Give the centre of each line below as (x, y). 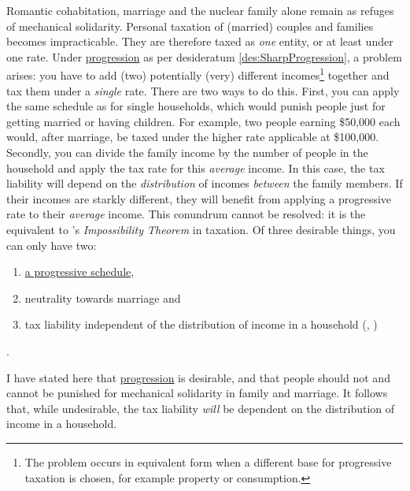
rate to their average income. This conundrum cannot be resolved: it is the (186, 214)
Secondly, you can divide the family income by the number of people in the (187, 152)
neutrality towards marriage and (103, 298)
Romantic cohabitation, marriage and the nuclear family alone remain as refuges (200, 10)
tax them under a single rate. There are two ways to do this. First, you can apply (203, 90)
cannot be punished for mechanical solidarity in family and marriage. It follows (197, 393)
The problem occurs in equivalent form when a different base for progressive (208, 461)
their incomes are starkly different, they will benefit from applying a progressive (199, 198)
